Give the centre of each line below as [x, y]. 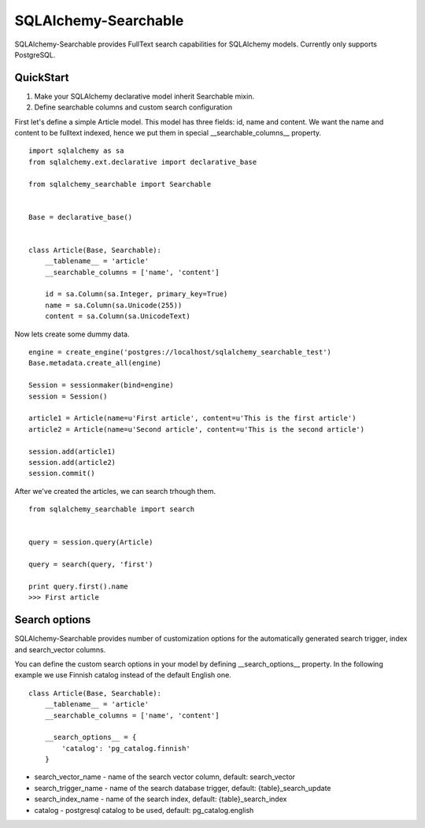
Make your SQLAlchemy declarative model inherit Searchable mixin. [144, 96]
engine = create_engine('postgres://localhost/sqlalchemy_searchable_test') [180, 352]
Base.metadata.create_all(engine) [95, 363]
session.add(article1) [72, 451]
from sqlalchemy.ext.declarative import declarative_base [143, 162]
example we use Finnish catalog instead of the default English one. [123, 675]
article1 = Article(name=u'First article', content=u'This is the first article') [192, 418]
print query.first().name [79, 586]
